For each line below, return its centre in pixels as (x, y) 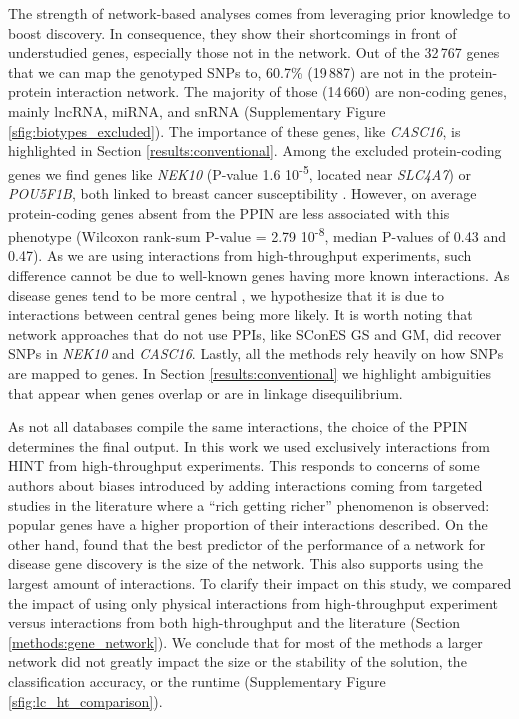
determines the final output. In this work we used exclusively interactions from (249, 445)
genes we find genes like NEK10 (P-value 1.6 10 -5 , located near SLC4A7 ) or (240, 172)
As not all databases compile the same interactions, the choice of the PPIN (238, 426)
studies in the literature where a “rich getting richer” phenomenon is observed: (249, 504)
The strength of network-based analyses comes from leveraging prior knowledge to (259, 13)
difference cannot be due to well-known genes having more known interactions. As (259, 275)
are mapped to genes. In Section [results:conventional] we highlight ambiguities (250, 373)
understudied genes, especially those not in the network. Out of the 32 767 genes (254, 52)
